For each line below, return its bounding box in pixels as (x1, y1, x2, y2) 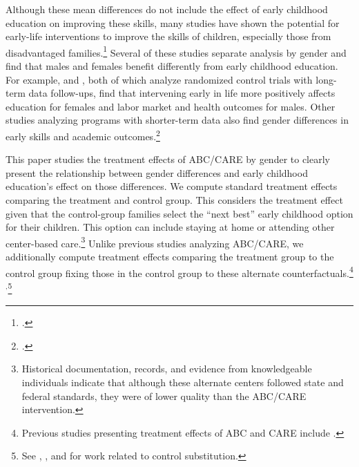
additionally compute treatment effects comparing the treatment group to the (6, 249, 334, 264)
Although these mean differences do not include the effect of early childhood (6, 2, 328, 16)
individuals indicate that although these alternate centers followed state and (21, 374, 344, 389)
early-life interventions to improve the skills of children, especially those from (6, 29, 331, 44)
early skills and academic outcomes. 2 (6, 127, 160, 143)
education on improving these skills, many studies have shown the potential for (6, 15, 340, 30)
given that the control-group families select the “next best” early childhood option (6, 206, 353, 220)
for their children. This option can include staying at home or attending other (6, 220, 335, 234)
